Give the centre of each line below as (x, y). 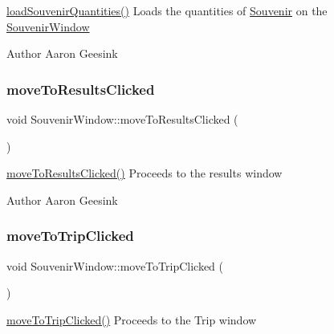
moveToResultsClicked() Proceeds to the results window (145, 173)
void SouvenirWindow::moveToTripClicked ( (115, 265)
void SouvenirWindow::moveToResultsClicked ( (122, 119)
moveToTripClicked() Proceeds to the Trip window (132, 319)
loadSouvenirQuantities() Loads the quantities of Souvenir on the (167, 10)
